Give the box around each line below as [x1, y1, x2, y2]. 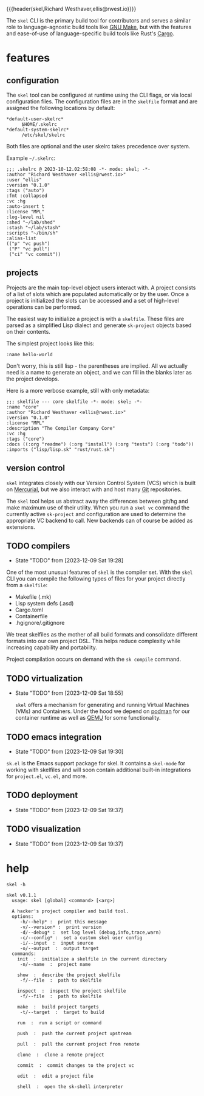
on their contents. [6, 328, 50, 335]
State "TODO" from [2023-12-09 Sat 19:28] [15, 557, 124, 564]
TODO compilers [6, 541, 70, 551]
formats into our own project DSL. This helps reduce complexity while [6, 638, 181, 645]
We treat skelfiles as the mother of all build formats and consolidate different [6, 631, 198, 638]
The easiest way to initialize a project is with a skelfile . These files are [6, 315, 185, 322]
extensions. [6, 523, 35, 531]
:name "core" [6, 404, 39, 410]
